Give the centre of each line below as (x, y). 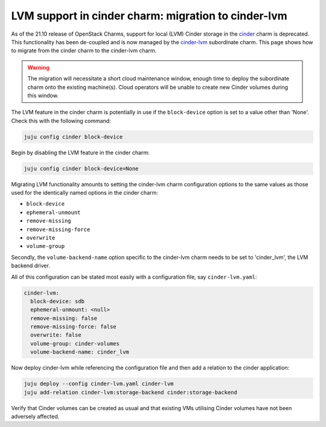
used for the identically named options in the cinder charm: (85, 193)
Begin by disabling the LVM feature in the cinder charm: (81, 152)
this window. (43, 95)
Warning (38, 67)
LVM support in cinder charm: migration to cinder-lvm (149, 16)
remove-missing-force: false (74, 327)
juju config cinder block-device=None (81, 168)
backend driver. (31, 266)
